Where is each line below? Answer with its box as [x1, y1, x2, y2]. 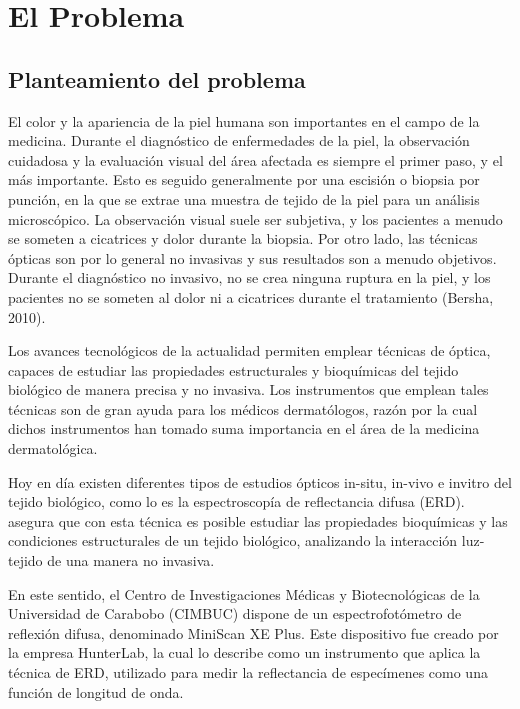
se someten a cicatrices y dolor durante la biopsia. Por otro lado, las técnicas [8, 228, 478, 249]
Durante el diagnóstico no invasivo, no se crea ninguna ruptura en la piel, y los [8, 267, 491, 288]
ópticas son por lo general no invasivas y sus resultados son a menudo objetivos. [8, 247, 497, 268]
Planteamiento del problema [8, 63, 306, 94]
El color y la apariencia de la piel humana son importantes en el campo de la [8, 110, 480, 131]
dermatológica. [8, 438, 98, 459]
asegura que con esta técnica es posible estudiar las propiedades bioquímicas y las [8, 510, 508, 531]
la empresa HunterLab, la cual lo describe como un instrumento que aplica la [8, 642, 481, 663]
